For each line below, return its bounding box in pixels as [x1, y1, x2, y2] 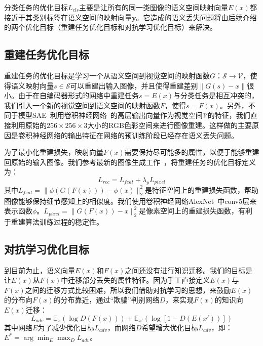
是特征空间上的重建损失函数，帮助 [145, 184, 259, 195]
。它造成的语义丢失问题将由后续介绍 [136, 12, 257, 22]
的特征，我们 [207, 110, 250, 120]
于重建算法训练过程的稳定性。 [4, 216, 103, 227]
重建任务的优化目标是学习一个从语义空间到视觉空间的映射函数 [4, 70, 210, 80]
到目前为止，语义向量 [4, 265, 75, 275]
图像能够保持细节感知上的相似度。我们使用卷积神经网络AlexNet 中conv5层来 [4, 195, 257, 206]
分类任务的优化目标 [4, 2, 68, 12]
